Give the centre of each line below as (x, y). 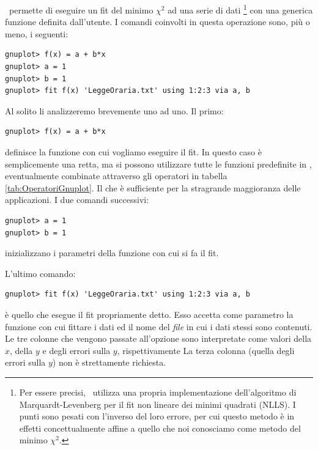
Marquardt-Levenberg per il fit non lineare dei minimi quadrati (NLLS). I (157, 404)
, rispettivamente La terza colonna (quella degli (206, 350)
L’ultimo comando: (40, 273)
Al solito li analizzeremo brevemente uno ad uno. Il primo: (114, 110)
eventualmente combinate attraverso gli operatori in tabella (116, 176)
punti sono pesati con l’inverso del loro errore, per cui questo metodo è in (157, 416)
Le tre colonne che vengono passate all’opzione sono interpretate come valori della (158, 338)
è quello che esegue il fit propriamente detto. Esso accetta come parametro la (149, 314)
